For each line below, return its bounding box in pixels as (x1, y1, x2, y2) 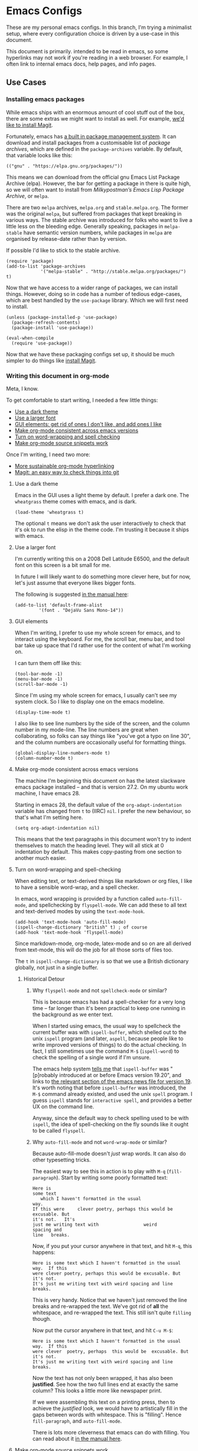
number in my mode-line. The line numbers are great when (14, 726, 158, 733)
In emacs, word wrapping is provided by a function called (14, 895, 155, 902)
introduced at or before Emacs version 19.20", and (59, 1071, 181, 1078)
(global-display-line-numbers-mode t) (14, 750, 111, 756)
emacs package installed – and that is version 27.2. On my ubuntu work (14, 783, 189, 791)
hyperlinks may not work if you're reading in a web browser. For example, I (6, 54, 188, 61)
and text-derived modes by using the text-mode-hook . (14, 907, 145, 915)
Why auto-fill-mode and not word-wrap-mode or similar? (32, 1138, 167, 1146)
